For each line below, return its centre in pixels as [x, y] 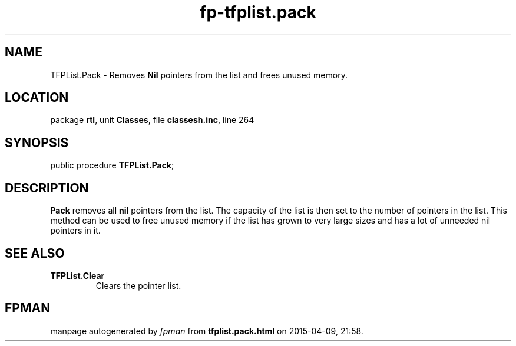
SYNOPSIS [37, 142]
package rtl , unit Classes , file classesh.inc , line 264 [152, 120]
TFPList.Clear [77, 275]
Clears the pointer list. [138, 285]
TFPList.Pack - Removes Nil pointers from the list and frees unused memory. [199, 75]
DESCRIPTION [47, 188]
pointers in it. [75, 231]
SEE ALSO [35, 253]
